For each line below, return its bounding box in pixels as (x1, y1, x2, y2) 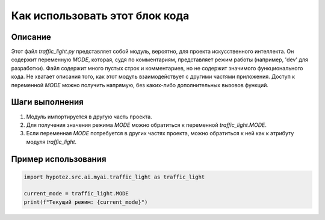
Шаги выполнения (11, 97, 84, 108)
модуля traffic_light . (26, 138, 77, 145)
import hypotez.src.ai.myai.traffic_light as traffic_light (23, 173, 205, 180)
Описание (11, 32, 51, 42)
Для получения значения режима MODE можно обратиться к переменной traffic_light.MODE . (26, 121, 267, 129)
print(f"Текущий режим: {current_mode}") (23, 198, 148, 206)
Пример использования (11, 154, 107, 164)
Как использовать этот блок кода (11, 9, 190, 22)
